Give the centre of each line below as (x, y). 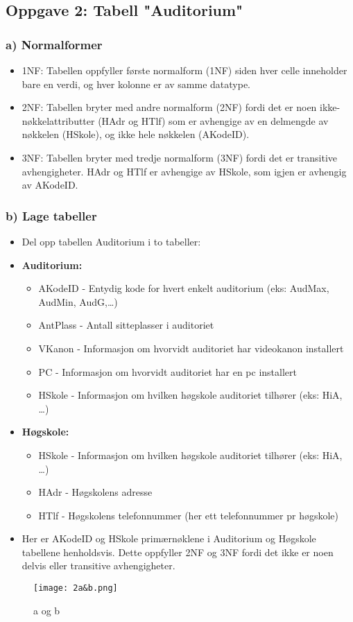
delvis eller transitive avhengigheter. (98, 565)
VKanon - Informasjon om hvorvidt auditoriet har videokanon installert (191, 348)
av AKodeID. (50, 185)
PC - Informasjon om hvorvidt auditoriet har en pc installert (167, 371)
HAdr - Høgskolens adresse (95, 492)
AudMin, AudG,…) (78, 301)
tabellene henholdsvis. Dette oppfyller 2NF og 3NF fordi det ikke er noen (178, 552)
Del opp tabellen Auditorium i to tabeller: (111, 241)
